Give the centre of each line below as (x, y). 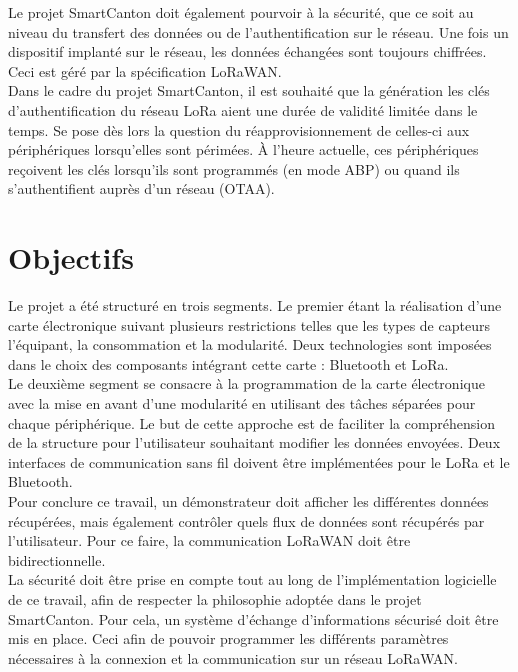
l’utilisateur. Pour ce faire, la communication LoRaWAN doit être (209, 540)
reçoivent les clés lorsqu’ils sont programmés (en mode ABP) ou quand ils (234, 168)
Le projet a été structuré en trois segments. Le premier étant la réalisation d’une (255, 305)
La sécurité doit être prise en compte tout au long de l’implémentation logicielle (252, 579)
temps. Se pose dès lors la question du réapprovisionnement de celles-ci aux (239, 129)
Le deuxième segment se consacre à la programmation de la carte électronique (246, 383)
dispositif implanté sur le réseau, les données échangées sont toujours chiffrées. (247, 51)
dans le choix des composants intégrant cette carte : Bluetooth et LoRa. (228, 363)
